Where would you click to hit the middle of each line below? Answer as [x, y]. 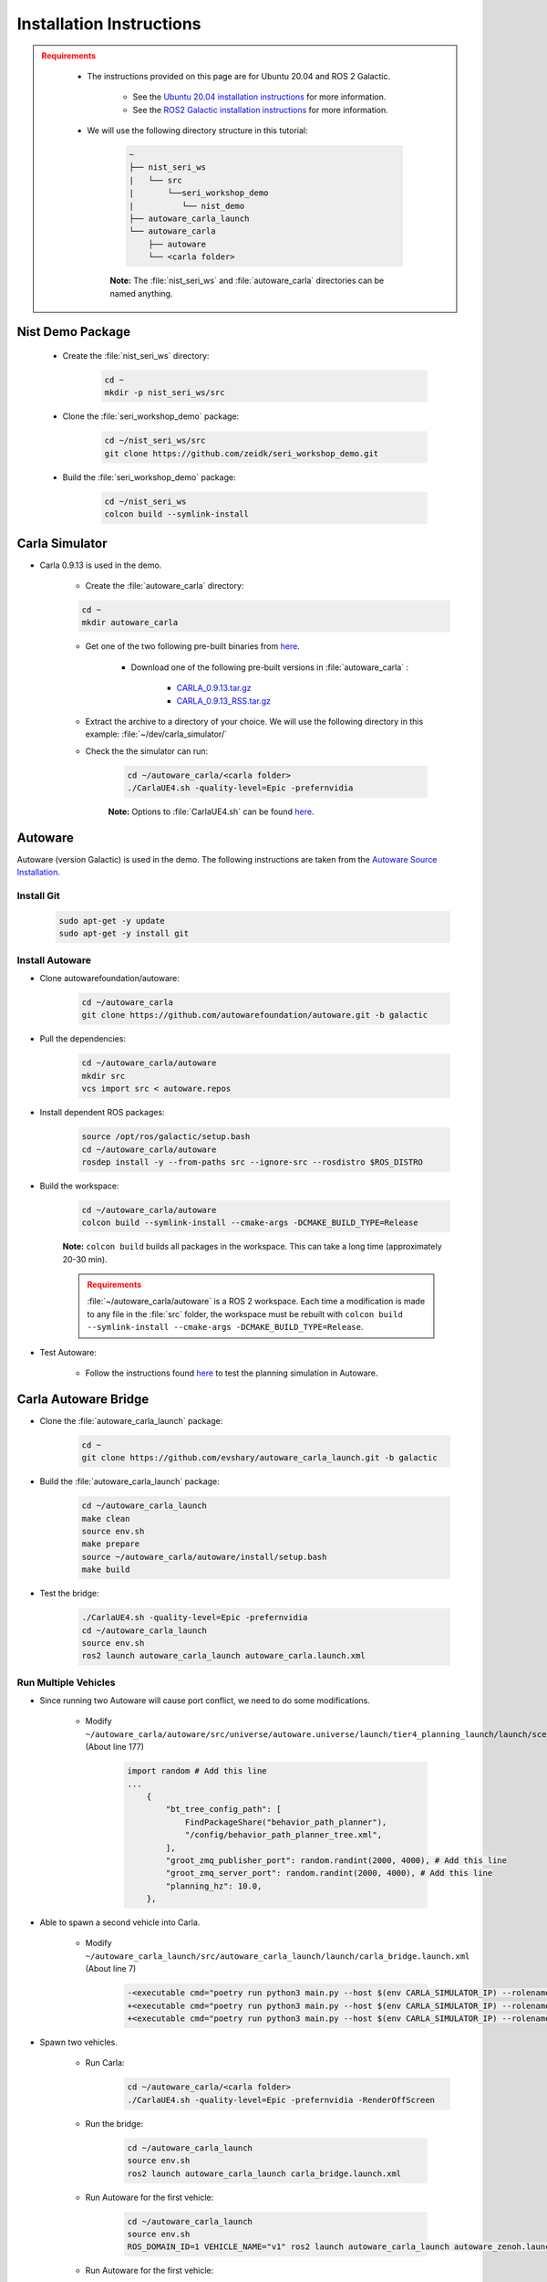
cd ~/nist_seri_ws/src [155, 441]
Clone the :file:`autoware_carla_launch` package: [131, 1420]
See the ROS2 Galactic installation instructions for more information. [261, 110]
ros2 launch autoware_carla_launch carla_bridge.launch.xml [264, 2173]
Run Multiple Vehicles [66, 1682]
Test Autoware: [68, 1352]
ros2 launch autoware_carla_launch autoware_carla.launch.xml [223, 1656]
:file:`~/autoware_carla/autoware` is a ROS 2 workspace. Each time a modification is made [256, 1302]
